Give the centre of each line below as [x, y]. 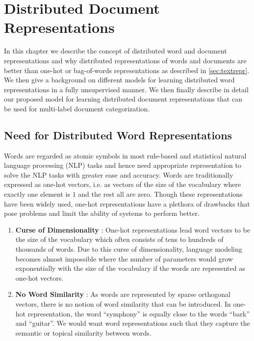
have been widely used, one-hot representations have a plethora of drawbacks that [127, 203]
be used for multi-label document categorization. [77, 108]
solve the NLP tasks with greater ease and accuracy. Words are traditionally [119, 174]
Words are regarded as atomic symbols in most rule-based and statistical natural [125, 155]
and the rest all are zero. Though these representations [160, 194]
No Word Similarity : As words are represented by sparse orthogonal [123, 294]
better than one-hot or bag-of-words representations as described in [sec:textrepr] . [127, 70]
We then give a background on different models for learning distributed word [119, 80]
